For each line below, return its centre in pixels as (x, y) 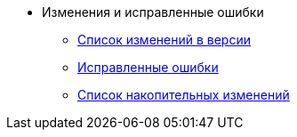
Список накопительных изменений (184, 95)
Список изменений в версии (164, 40)
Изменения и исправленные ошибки (153, 12)
